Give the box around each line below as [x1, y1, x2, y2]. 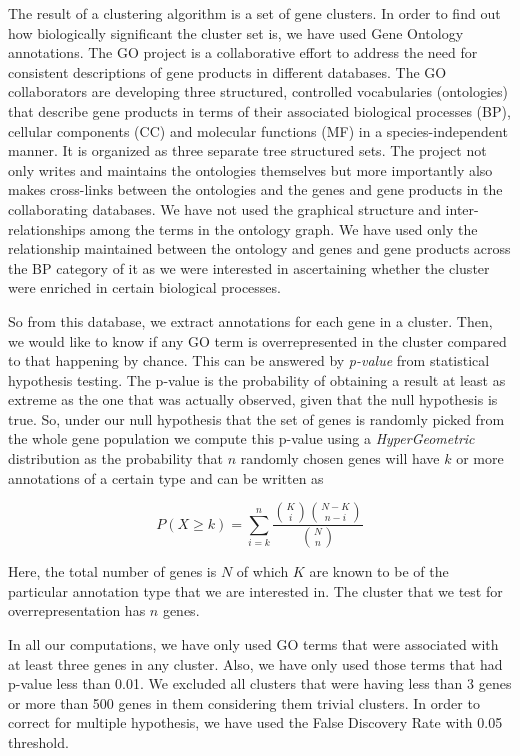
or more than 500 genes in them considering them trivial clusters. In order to [8, 692, 480, 713]
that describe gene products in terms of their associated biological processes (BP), [8, 100, 511, 121]
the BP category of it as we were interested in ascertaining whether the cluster [8, 257, 490, 278]
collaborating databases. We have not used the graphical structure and [8, 198, 441, 219]
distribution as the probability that [8, 448, 223, 469]
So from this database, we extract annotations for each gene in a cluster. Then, [8, 310, 493, 331]
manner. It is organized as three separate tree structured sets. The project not [8, 140, 487, 161]
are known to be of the [309, 561, 449, 582]
